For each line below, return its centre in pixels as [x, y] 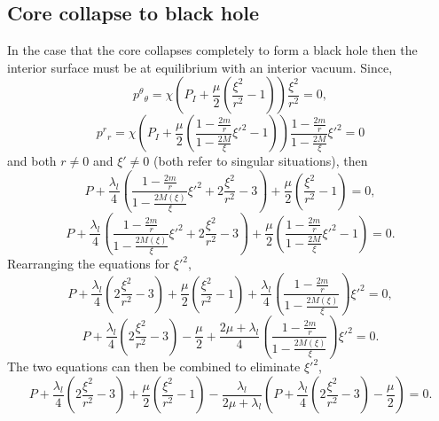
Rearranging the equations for [89, 264]
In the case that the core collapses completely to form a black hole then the [212, 50]
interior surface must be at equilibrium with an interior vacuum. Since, [200, 67]
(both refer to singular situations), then [261, 161]
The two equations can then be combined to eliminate [154, 366]
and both [32, 161]
